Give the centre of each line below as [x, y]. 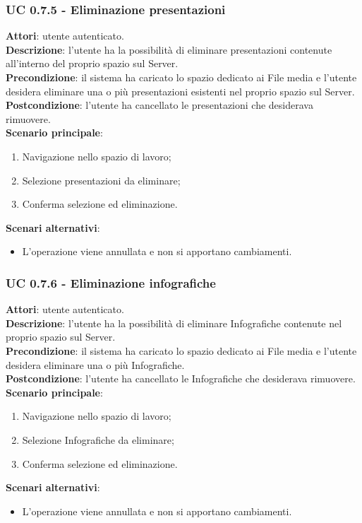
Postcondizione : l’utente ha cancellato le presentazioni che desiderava [159, 105]
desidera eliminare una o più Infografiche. [95, 364]
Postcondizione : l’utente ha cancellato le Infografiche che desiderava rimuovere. [181, 378]
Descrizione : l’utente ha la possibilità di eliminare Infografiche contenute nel [174, 323]
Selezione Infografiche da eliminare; [98, 439]
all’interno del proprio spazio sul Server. [92, 63]
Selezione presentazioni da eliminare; [101, 180]
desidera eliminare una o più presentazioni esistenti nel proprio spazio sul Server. [180, 91]
